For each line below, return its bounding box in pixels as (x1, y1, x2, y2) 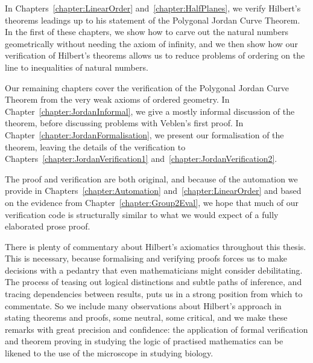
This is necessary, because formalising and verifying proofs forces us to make (5, 252, 287, 265)
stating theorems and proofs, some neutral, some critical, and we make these (5, 311, 288, 324)
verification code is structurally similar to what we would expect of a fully (5, 208, 279, 220)
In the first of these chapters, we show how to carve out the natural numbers (5, 25, 288, 38)
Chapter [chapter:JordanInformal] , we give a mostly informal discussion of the (5, 104, 295, 117)
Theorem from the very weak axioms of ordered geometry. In (5, 93, 230, 106)
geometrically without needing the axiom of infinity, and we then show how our (5, 37, 298, 50)
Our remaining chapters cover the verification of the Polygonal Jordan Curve (5, 81, 289, 94)
